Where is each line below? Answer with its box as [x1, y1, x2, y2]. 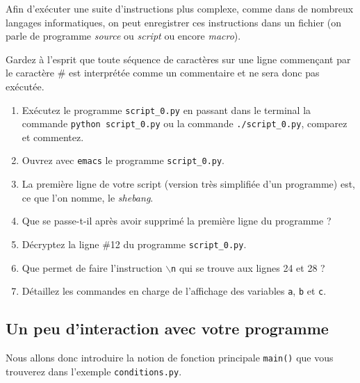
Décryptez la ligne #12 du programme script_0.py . [22, 236, 247, 251]
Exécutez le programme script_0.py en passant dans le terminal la [22, 102, 311, 117]
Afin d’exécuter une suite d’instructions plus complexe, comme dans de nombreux [6, 1, 354, 15]
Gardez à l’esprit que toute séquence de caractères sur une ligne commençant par [6, 51, 351, 66]
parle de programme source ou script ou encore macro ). [6, 28, 241, 43]
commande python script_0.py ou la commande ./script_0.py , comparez [22, 116, 347, 131]
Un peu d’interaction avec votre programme [6, 318, 329, 339]
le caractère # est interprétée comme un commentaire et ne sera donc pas [6, 65, 320, 80]
